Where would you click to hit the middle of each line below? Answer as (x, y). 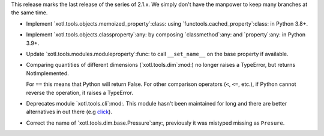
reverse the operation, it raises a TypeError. (79, 92)
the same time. (29, 13)
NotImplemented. (47, 73)
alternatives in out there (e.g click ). (69, 112)
